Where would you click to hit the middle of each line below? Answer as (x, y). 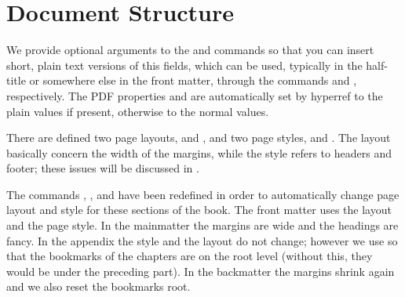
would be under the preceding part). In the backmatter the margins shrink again (201, 271)
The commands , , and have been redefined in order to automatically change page (203, 194)
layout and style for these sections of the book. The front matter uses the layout (199, 210)
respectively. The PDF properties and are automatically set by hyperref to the (195, 95)
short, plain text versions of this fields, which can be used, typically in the (184, 65)
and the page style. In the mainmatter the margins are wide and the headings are (202, 225)
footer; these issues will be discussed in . (103, 168)
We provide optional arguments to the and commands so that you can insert (190, 50)
